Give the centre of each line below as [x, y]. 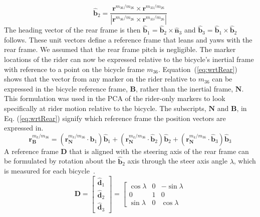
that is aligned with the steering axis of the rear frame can [159, 151]
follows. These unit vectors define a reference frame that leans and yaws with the [128, 39]
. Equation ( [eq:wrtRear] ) [198, 69]
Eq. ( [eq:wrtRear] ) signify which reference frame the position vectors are [115, 118]
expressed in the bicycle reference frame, [66, 88]
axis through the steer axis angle [177, 161]
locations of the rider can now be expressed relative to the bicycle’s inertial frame [129, 59]
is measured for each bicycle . [50, 171]
